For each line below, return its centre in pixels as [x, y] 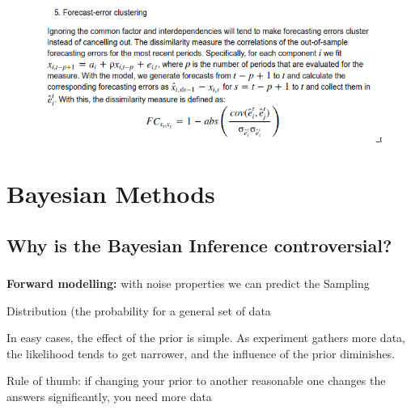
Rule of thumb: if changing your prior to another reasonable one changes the [196, 380]
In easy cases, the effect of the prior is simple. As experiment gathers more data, [206, 338]
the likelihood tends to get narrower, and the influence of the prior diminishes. [201, 353]
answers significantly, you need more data [109, 396]
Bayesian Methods [111, 194]
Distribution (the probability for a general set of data [139, 310]
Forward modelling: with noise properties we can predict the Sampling [188, 283]
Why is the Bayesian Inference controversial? [199, 245]
